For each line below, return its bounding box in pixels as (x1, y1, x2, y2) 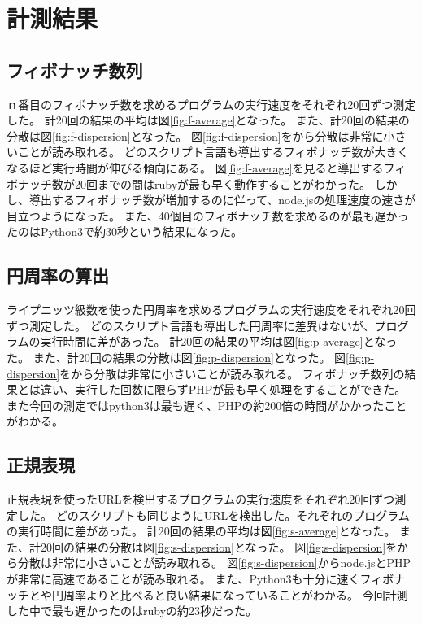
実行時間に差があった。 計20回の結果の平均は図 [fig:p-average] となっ (40, 333, 398, 350)
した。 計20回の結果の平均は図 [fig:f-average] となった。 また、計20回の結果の (7, 111, 410, 129)
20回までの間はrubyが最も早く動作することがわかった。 (74, 175, 372, 192)
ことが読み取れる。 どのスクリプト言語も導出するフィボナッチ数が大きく (17, 143, 409, 160)
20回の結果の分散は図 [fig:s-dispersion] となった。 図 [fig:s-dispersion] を (40, 538, 398, 555)
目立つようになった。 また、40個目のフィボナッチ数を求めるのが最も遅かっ (7, 207, 409, 224)
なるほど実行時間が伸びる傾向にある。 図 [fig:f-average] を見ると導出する (7, 159, 384, 176)
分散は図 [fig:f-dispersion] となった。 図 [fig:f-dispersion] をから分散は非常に (7, 127, 384, 144)
